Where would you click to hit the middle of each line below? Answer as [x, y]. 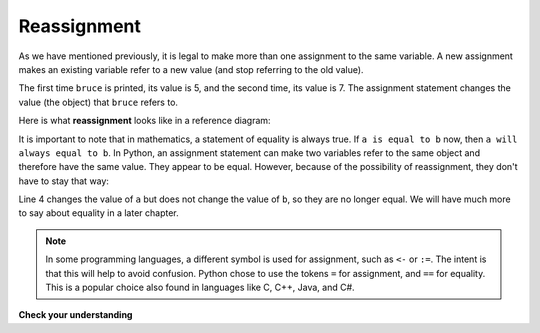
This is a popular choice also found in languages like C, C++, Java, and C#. [200, 287]
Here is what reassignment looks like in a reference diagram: [144, 121]
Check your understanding [75, 315]
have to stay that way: [64, 181]
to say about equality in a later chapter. [98, 213]
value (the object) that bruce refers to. [98, 102]
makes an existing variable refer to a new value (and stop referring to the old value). [191, 69]
